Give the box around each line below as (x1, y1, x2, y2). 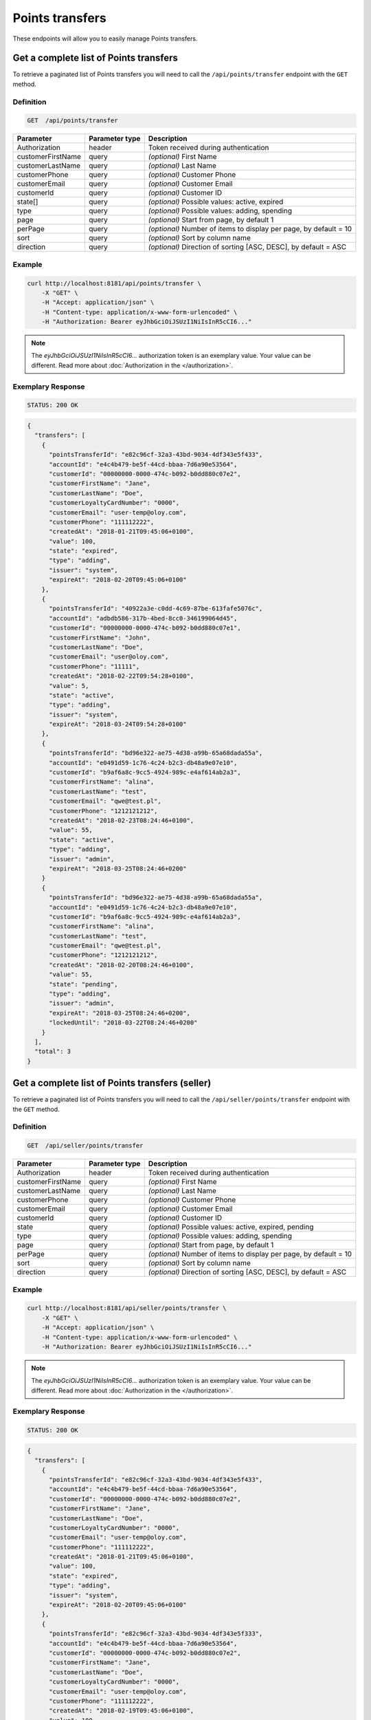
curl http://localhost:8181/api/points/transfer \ (27, 279, 202, 287)
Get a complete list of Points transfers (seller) (12, 1077, 212, 1089)
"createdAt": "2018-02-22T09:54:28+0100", (49, 672, 194, 680)
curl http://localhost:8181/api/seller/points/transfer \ (27, 1304, 227, 1312)
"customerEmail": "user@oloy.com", (49, 653, 169, 660)
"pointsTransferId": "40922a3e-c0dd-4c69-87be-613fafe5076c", (49, 605, 263, 612)
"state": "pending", (49, 980, 118, 988)
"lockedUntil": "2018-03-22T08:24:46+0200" (49, 1019, 198, 1026)
